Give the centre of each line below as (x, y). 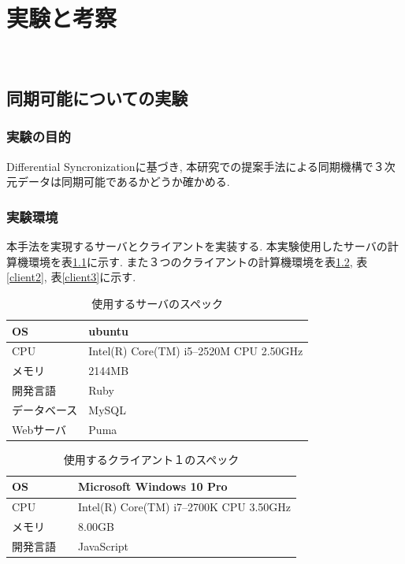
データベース (45, 409)
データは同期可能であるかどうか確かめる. (123, 182)
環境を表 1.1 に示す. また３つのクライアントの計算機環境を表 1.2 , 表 (198, 261)
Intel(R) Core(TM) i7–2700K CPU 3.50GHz (185, 507)
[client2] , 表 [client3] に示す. (71, 277)
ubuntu (108, 330)
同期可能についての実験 (97, 98)
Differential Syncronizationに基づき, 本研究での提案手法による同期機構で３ (195, 166)
